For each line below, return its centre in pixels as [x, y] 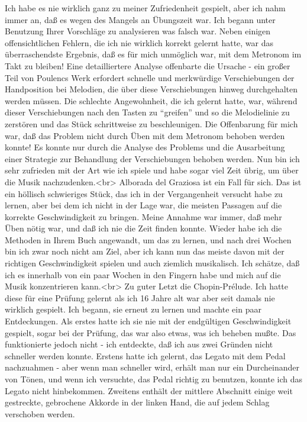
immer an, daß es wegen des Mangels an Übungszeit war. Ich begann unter [140, 19]
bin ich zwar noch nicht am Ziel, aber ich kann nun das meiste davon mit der [145, 251]
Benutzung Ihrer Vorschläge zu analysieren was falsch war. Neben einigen [138, 31]
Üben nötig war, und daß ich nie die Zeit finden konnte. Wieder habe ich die [143, 228]
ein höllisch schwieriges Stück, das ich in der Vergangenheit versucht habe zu [144, 193]
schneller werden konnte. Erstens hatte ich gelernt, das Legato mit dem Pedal [145, 355]
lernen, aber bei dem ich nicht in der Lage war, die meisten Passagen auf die [143, 205]
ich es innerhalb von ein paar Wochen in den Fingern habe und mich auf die [143, 274]
